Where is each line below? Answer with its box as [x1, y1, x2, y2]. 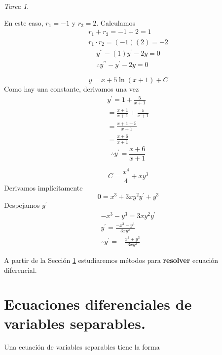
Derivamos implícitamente [4, 182, 83, 193]
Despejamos [4, 200, 40, 210]
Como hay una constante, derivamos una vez [4, 83, 139, 94]
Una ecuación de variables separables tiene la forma [4, 341, 160, 352]
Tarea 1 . [4, 1, 29, 11]
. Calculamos [96, 17, 135, 28]
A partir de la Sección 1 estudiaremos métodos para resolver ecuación [4, 255, 219, 265]
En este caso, [4, 17, 43, 28]
